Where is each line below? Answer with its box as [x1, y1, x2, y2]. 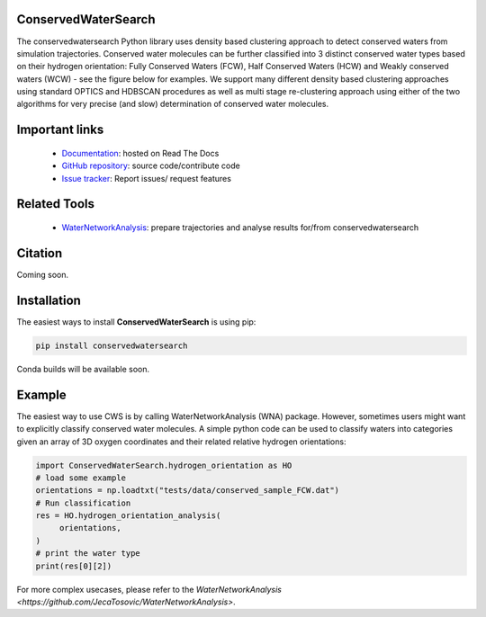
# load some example [35, 472, 126, 483]
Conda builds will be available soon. [16, 363, 150, 374]
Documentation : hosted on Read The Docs [61, 148, 220, 158]
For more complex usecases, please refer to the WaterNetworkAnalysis [16, 584, 283, 595]
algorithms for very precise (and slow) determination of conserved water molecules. [16, 99, 328, 110]
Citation [16, 246, 63, 261]
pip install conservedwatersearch [35, 340, 188, 351]
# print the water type [35, 549, 141, 559]
